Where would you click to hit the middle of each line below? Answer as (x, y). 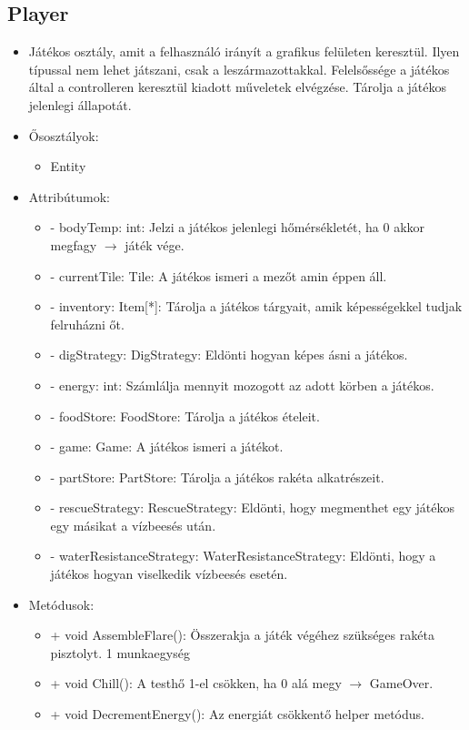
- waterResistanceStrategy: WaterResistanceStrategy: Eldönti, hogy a (243, 556)
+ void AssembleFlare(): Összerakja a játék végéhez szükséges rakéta (242, 635)
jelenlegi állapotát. (80, 104)
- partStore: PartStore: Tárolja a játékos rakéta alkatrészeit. (217, 477)
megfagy (74, 244)
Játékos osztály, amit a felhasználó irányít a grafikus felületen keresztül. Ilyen (244, 51)
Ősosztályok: (64, 135)
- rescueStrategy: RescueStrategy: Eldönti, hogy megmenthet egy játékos (253, 507)
